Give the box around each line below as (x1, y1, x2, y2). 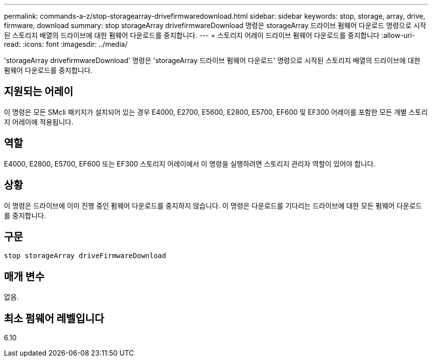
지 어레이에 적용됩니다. (4, 117, 73, 126)
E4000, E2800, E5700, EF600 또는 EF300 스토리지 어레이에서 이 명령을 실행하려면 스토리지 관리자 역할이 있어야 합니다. (4, 159, 376, 168)
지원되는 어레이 (4, 85, 73, 98)
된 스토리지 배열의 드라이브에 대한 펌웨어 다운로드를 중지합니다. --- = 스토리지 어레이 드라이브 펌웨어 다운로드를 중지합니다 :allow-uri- (4, 31, 415, 39)
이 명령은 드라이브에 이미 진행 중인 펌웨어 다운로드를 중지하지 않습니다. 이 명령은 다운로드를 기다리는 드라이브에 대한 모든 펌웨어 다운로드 (4, 201, 422, 210)
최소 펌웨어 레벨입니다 (4, 312, 105, 325)
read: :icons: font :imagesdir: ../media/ (4, 40, 128, 48)
